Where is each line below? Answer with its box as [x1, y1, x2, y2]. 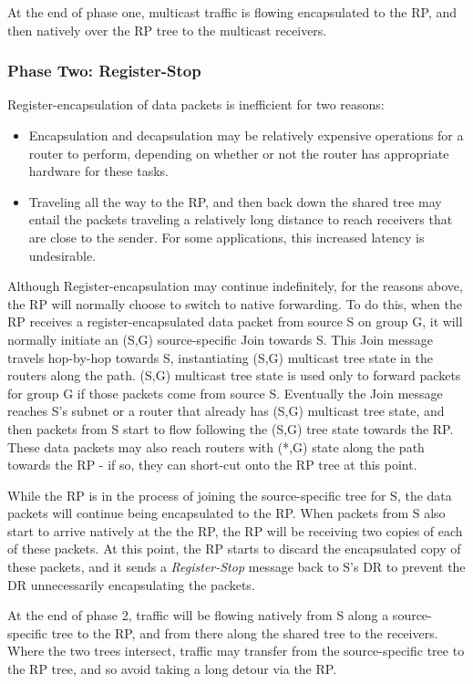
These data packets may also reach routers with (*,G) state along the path [7, 437, 425, 456]
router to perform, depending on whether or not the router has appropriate [28, 143, 449, 162]
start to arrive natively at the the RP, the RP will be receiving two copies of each [7, 521, 463, 540]
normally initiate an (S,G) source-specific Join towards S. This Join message [7, 329, 433, 348]
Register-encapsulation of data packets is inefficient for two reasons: [7, 95, 385, 114]
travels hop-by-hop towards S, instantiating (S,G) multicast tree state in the [7, 347, 433, 367]
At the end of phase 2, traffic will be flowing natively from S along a [7, 606, 389, 625]
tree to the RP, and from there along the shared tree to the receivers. [51, 623, 438, 642]
